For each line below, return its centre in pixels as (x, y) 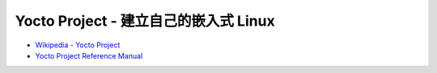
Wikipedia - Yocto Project (78, 45)
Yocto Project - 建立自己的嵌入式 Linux (145, 21)
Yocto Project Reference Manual (89, 55)
